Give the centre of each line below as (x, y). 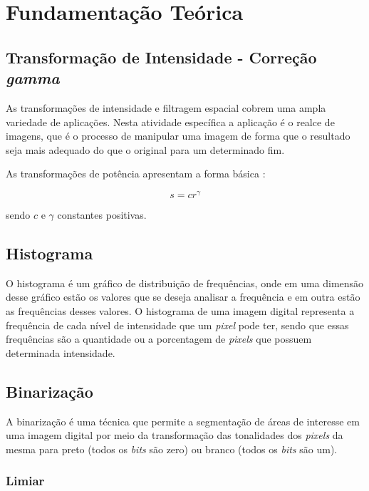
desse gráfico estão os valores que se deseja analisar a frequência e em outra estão (183, 297)
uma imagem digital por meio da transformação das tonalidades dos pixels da (175, 435)
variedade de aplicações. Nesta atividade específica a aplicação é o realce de (170, 122)
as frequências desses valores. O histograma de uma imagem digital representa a (180, 311)
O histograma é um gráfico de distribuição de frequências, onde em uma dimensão (185, 283)
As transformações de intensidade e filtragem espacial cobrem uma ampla (166, 107)
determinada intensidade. (61, 352)
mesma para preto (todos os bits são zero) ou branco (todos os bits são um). (172, 449)
